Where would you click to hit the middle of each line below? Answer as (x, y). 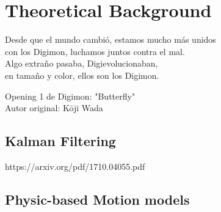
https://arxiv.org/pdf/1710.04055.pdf (75, 166)
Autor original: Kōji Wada (54, 108)
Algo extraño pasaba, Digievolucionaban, (82, 63)
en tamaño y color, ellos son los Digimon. (82, 75)
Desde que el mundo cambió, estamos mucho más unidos (111, 39)
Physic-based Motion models (97, 199)
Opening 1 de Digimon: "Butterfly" (70, 96)
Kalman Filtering (60, 141)
